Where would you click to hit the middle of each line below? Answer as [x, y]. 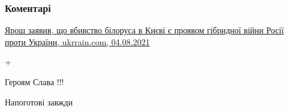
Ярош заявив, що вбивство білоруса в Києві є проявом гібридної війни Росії [144, 30]
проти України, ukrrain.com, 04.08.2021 [77, 41]
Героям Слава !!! [34, 82]
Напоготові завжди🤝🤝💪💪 [43, 102]
